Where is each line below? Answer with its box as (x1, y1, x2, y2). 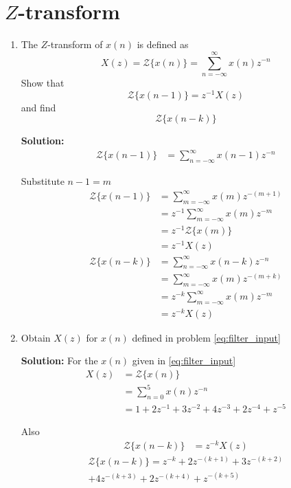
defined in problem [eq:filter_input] (132, 330, 281, 344)
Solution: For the (21, 353, 98, 368)
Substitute (21, 174, 65, 188)
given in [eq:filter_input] (132, 353, 236, 368)
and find (21, 100, 56, 114)
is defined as (137, 37, 189, 52)
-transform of (47, 37, 103, 52)
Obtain (21, 330, 51, 344)
